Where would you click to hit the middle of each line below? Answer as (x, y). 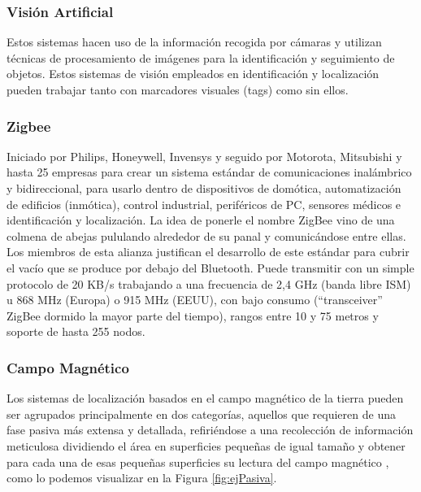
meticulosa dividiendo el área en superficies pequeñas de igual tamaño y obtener (206, 445)
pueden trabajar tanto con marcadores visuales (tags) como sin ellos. (178, 89)
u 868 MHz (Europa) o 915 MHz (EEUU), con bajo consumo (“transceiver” (195, 300)
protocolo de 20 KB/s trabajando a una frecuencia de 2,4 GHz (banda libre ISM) (209, 283)
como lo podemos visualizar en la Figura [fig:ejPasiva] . (142, 478)
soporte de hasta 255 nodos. (76, 331)
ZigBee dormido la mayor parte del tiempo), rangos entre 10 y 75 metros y (193, 315)
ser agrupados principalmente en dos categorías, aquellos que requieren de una (201, 414)
